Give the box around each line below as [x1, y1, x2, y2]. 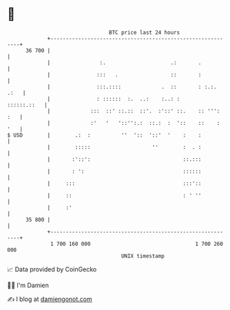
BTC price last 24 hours [109, 29, 180, 36]
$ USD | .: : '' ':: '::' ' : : [7, 131, 202, 139]
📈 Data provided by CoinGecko [7, 265, 97, 273]
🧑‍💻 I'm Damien [7, 281, 50, 289]
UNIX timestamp [121, 252, 165, 260]
